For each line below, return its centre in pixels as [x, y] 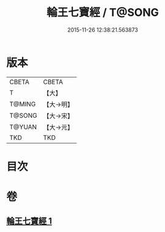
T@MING [23, 104]
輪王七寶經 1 [29, 221]
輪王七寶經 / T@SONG [103, 13]
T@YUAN [23, 127]
